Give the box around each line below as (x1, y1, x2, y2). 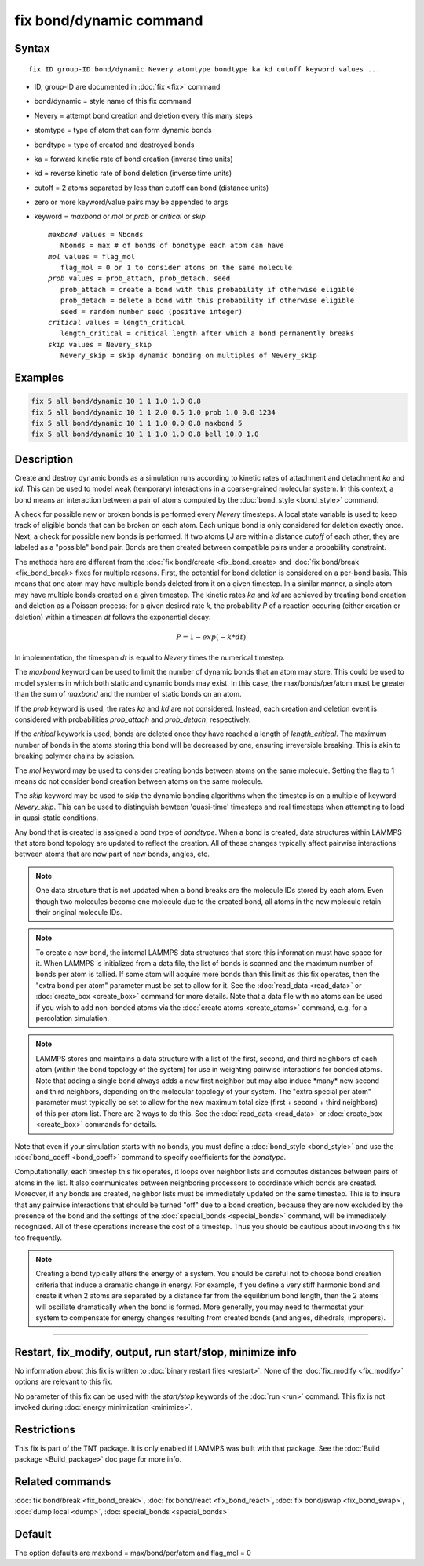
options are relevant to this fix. (14, 1377, 113, 1386)
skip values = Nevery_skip (48, 340, 152, 349)
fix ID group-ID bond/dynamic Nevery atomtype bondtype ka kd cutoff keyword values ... (28, 64, 381, 74)
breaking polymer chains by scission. (14, 751, 135, 761)
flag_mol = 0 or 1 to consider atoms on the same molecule (60, 263, 293, 273)
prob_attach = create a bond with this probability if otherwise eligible (60, 285, 355, 294)
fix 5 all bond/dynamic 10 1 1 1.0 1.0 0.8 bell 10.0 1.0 (31, 430, 259, 439)
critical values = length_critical (48, 318, 185, 327)
